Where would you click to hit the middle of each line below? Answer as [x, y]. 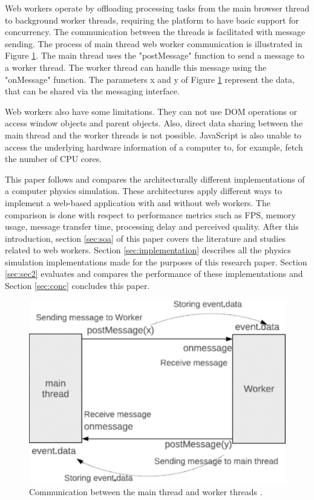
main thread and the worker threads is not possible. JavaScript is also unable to [153, 135]
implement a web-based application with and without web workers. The [138, 202]
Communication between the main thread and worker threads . [146, 491]
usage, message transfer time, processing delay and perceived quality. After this [152, 226]
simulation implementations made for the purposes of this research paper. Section [156, 261]
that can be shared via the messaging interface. [92, 91]
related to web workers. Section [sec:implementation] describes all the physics [148, 250]
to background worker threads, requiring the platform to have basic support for [152, 20]
